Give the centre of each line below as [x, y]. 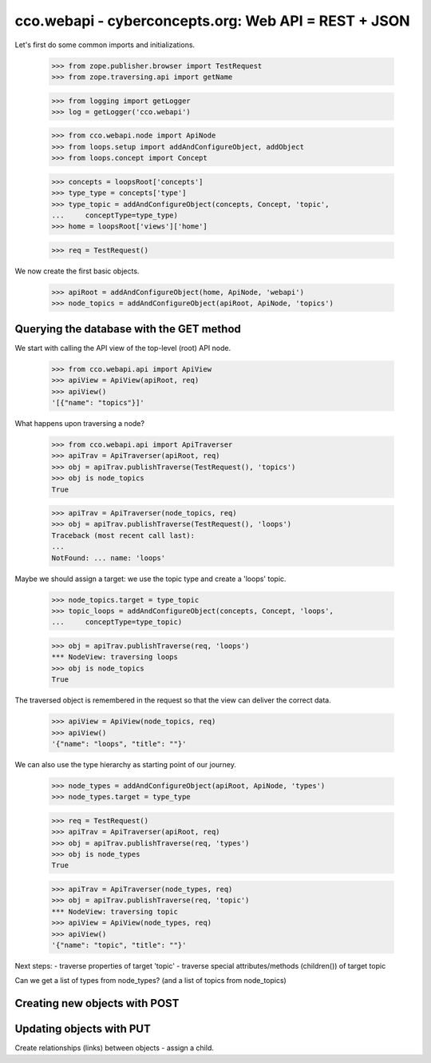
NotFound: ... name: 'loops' [109, 558]
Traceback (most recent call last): [123, 535]
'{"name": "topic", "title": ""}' [119, 945]
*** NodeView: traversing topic [115, 912]
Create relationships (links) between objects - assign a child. [115, 1048]
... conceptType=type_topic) [117, 622]
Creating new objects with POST [97, 1003]
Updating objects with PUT [83, 1029]
